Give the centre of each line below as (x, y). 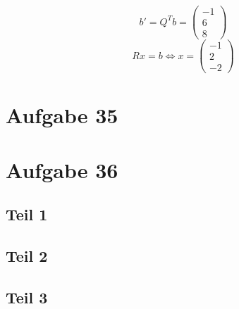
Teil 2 (27, 256)
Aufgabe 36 (62, 169)
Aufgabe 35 (62, 114)
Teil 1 (27, 214)
